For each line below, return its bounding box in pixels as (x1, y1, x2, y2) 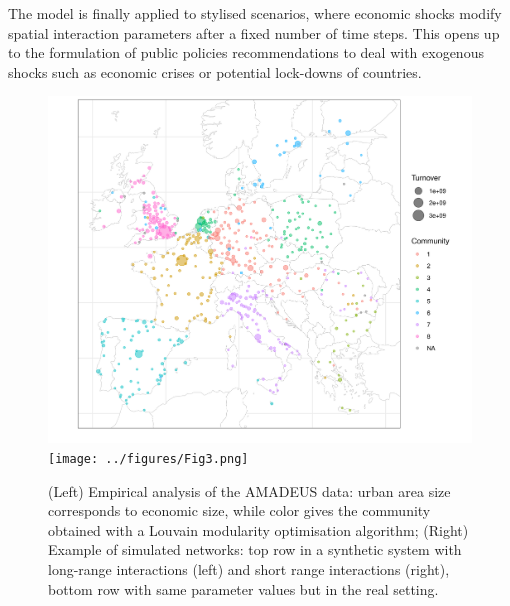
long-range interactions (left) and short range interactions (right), (48, 558, 450, 579)
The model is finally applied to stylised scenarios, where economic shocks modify (8, 3, 502, 23)
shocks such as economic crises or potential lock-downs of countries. (8, 61, 422, 82)
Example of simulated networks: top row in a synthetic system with (48, 539, 462, 560)
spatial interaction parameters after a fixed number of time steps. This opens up (8, 22, 500, 43)
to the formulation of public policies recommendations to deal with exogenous (8, 42, 484, 63)
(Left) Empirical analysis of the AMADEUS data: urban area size (48, 480, 451, 501)
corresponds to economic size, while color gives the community (48, 500, 431, 521)
